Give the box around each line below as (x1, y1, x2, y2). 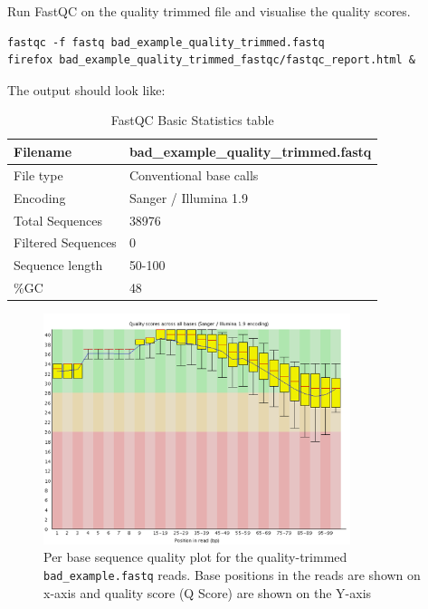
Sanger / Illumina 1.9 (128, 188, 248, 207)
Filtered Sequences (14, 233, 117, 252)
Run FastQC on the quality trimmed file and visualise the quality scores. (7, 2, 411, 20)
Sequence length (14, 256, 103, 275)
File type (14, 165, 63, 184)
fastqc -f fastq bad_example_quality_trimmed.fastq (7, 35, 325, 49)
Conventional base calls (128, 165, 259, 184)
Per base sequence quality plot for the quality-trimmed (43, 547, 347, 566)
